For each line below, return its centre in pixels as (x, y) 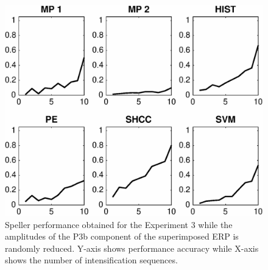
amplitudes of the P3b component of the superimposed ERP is (122, 236)
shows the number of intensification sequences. (91, 260)
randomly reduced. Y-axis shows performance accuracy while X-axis (132, 248)
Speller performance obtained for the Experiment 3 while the (119, 224)
